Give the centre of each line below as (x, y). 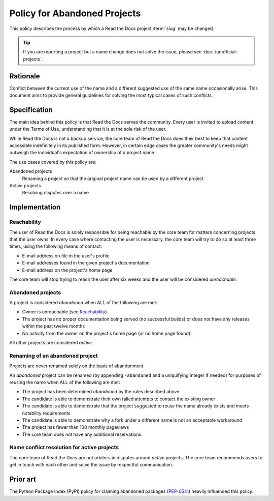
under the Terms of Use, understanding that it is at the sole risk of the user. (88, 129)
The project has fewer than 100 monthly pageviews (76, 427)
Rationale (25, 76)
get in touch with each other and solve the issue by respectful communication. (91, 465)
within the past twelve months (54, 326)
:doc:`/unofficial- (220, 52)
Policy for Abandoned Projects (75, 13)
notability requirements (46, 413)
